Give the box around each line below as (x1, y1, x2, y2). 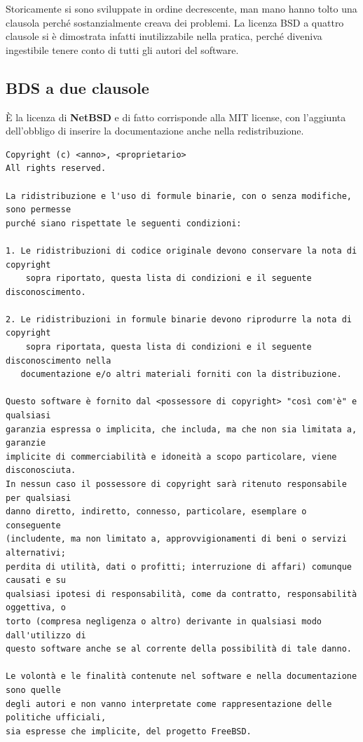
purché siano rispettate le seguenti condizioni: (6, 218, 242, 228)
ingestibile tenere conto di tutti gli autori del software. (6, 42, 239, 57)
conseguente (6, 520, 61, 530)
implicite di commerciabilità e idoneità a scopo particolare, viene (6, 451, 337, 462)
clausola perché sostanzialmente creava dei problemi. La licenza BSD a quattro (6, 15, 344, 29)
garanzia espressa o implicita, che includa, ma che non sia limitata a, (6, 424, 357, 434)
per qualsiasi (6, 493, 71, 503)
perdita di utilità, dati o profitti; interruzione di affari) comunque (6, 561, 352, 572)
